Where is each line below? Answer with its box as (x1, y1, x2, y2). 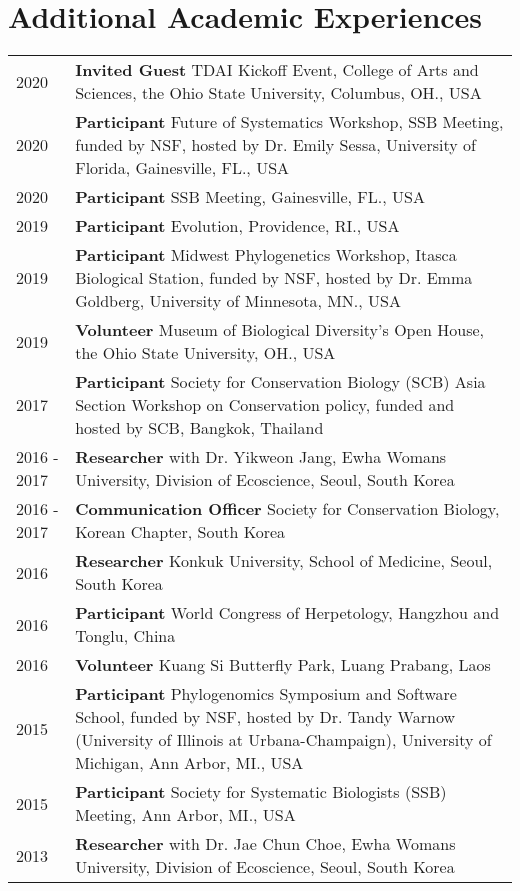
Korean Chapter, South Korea (75, 520, 286, 544)
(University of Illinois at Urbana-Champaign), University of (75, 728, 492, 752)
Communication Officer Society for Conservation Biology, (75, 497, 500, 521)
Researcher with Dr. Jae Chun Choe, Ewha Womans (75, 832, 456, 856)
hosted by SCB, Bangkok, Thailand (75, 416, 324, 440)
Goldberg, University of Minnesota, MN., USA (75, 289, 401, 313)
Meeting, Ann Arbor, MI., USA (75, 803, 296, 827)
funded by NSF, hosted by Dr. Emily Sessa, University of (75, 133, 476, 157)
